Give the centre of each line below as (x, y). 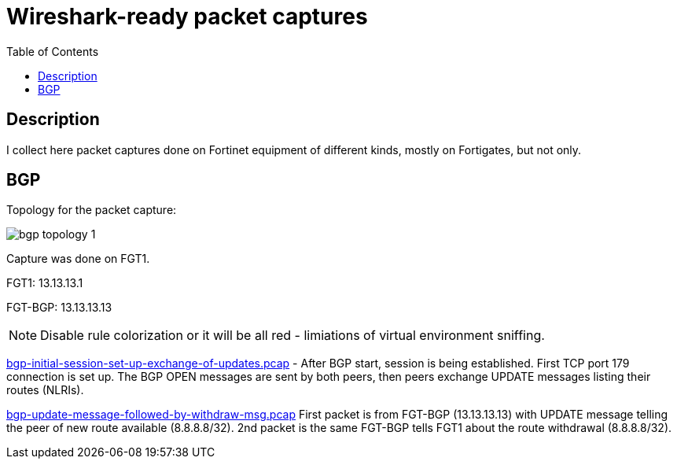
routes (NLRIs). (45, 390)
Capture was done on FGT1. (78, 259)
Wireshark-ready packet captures (187, 17)
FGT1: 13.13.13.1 (45, 283)
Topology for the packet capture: (92, 210)
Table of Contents (53, 51)
